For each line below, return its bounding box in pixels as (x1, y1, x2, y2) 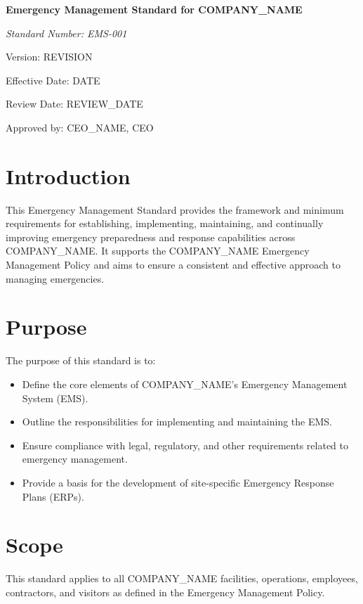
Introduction (6, 161, 131, 190)
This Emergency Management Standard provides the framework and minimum (6, 202, 344, 217)
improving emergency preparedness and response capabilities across (6, 229, 296, 244)
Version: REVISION (6, 49, 93, 64)
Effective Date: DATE (6, 72, 100, 87)
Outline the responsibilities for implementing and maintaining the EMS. (22, 414, 332, 429)
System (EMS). (22, 390, 88, 405)
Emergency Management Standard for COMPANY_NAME (6, 2, 303, 16)
